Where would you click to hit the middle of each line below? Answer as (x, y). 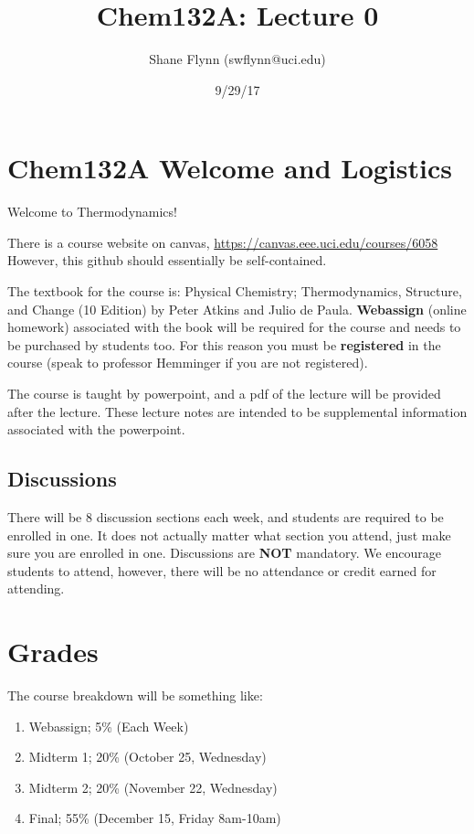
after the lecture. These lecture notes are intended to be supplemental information (237, 411)
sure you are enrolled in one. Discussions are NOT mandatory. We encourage (224, 553)
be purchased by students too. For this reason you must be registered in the (224, 344)
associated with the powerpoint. (96, 429)
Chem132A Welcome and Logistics (230, 168)
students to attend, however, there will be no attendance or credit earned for (222, 570)
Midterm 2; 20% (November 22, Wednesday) (153, 787)
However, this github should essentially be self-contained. (167, 260)
